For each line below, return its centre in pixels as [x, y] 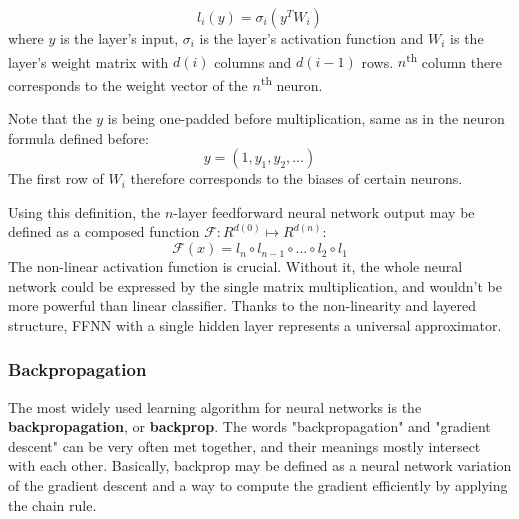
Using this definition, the [84, 211]
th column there [454, 60]
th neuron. [291, 83]
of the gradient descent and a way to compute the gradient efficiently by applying [258, 485]
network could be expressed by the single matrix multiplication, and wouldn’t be [255, 285]
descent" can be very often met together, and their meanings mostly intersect [244, 445]
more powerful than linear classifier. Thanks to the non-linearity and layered [242, 305]
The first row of [56, 178]
